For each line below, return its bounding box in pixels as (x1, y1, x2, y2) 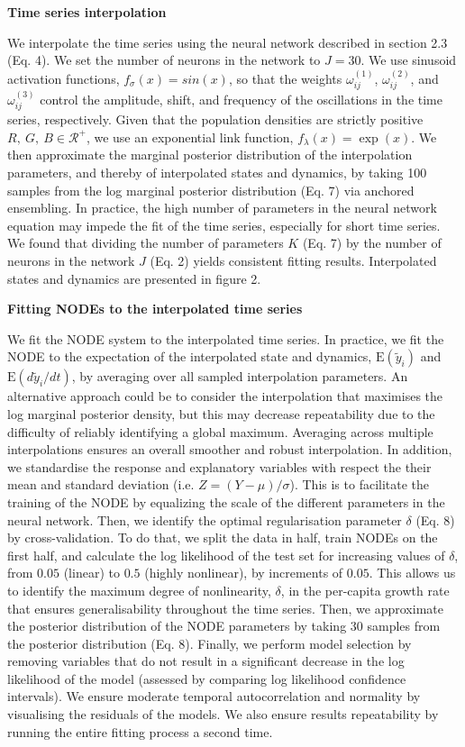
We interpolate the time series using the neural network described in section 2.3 (7, 32, 448, 51)
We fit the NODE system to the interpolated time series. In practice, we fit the (7, 329, 444, 348)
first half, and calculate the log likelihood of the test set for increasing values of (7, 545, 445, 564)
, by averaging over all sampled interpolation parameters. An (71, 367, 408, 386)
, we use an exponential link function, (86, 127, 294, 146)
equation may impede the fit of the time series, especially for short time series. (7, 215, 441, 234)
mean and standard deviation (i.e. (7, 475, 195, 494)
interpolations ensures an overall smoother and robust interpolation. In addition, (7, 440, 452, 459)
